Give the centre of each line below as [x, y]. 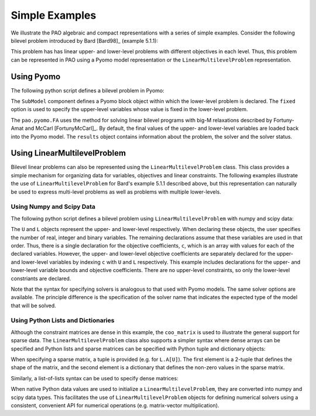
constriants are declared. [41, 279]
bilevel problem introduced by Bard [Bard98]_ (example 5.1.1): [84, 40]
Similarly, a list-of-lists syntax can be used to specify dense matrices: [95, 378]
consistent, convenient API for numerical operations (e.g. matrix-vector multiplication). [115, 405]
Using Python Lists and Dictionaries [63, 321]
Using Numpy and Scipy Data [53, 207]
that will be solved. [34, 305]
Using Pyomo [36, 76]
